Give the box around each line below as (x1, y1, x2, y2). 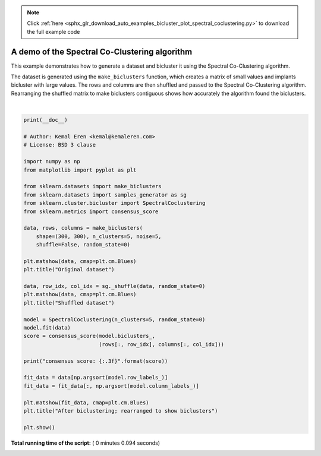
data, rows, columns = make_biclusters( (23, 224, 143, 232)
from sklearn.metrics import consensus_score (23, 208, 159, 215)
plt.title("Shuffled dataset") (23, 299, 115, 306)
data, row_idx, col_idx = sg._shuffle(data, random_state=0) (23, 283, 206, 290)
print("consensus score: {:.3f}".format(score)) (23, 357, 168, 365)
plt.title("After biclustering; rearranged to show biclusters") (23, 407, 218, 414)
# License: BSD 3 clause (23, 141, 96, 148)
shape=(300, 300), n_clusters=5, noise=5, (36, 233, 162, 240)
